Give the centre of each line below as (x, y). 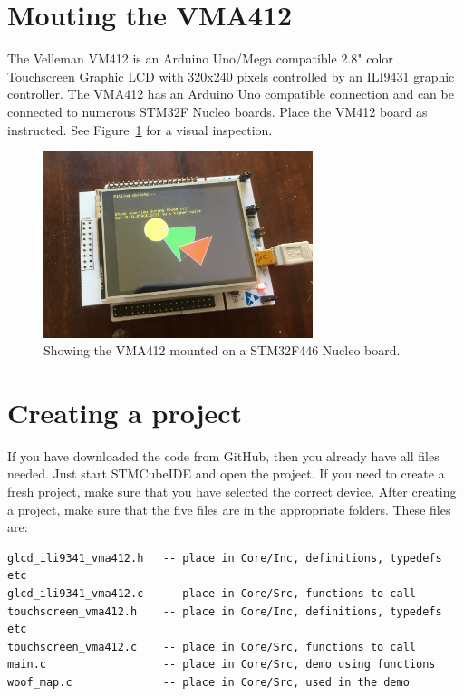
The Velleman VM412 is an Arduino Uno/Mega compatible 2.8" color (200, 58)
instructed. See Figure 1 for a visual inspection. (140, 129)
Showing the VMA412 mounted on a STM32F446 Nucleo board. (222, 350)
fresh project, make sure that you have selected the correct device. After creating (232, 492)
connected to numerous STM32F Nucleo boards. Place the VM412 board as (217, 111)
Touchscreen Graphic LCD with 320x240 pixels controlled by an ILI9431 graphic (231, 76)
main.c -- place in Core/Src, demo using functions (222, 665)
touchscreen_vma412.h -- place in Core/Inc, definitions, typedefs (225, 611)
